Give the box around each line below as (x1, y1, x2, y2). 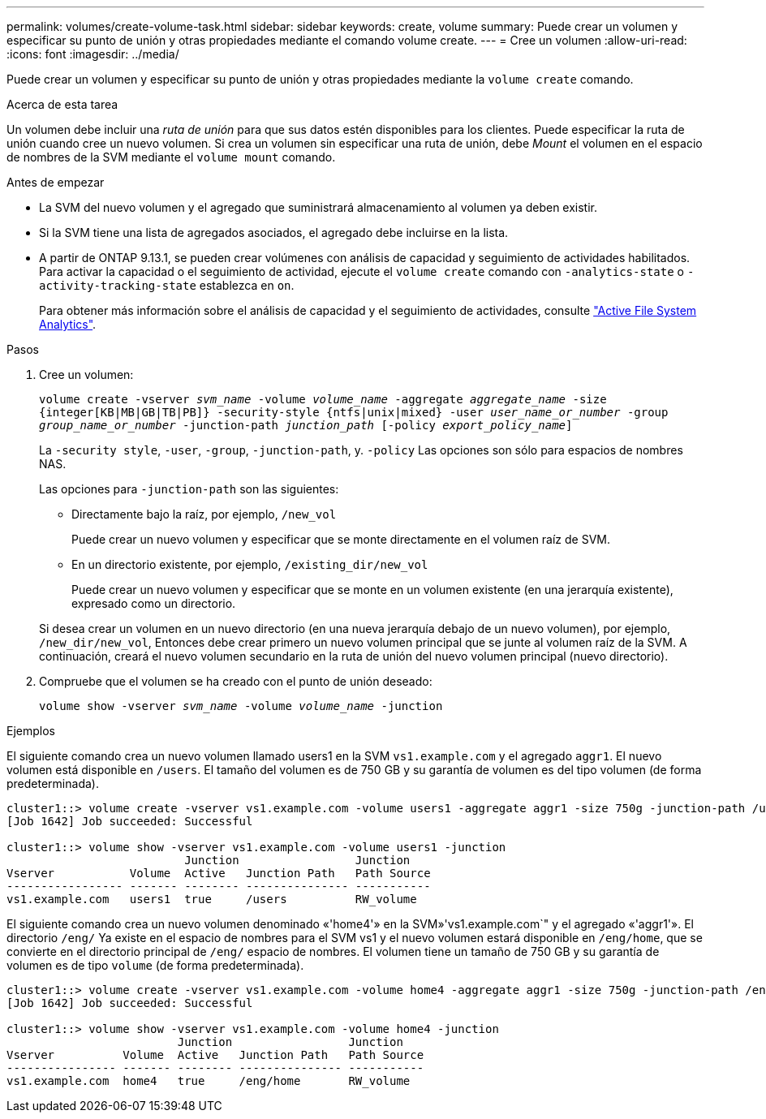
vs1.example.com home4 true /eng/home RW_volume (6, 1074, 411, 1087)
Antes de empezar (6, 175, 105, 189)
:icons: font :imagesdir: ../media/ (6, 47, 179, 61)
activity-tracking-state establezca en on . (39, 278, 295, 292)
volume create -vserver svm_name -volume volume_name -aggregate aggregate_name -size (39, 393, 607, 406)
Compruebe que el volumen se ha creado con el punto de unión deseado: (39, 674, 432, 688)
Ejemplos (6, 724, 55, 738)
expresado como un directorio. (71, 596, 236, 610)
